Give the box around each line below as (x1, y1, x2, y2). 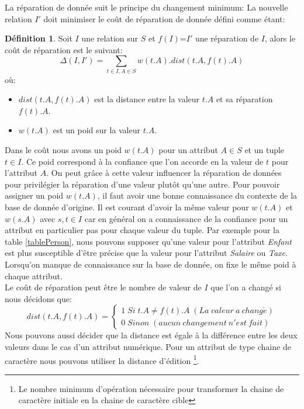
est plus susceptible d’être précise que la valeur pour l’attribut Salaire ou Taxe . (5, 247, 288, 259)
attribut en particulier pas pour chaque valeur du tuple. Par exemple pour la (5, 224, 279, 236)
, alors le (264, 32, 296, 44)
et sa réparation (216, 93, 273, 105)
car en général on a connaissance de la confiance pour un (84, 212, 288, 224)
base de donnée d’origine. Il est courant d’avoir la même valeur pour (5, 201, 249, 213)
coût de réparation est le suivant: (5, 43, 123, 56)
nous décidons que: (5, 292, 72, 304)
